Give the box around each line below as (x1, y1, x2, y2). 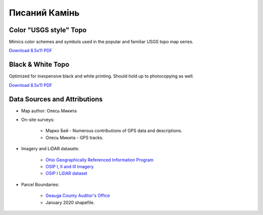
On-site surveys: (21, 117, 55, 123)
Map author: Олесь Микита (21, 108, 77, 114)
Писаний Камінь (9, 7, 80, 18)
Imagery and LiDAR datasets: (21, 146, 80, 152)
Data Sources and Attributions (9, 95, 103, 103)
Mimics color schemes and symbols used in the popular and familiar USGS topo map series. (9, 39, 194, 45)
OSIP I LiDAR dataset (45, 171, 88, 176)
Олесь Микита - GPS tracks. (45, 135, 104, 140)
